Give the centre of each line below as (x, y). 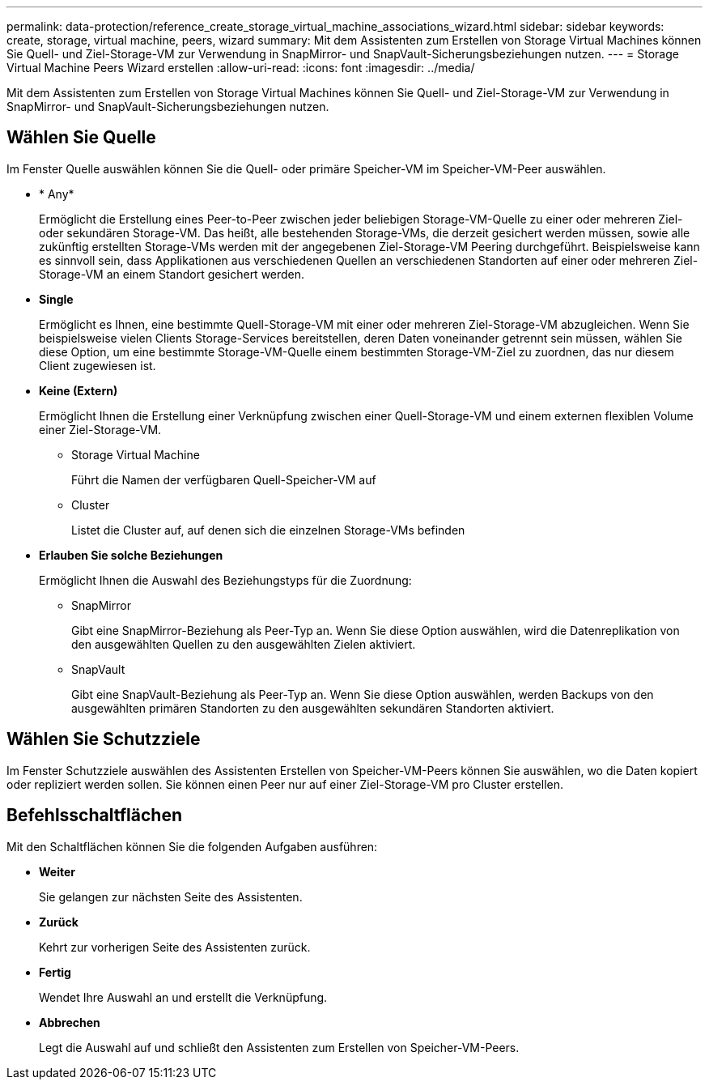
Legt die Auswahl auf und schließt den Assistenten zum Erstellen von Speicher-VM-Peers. (279, 1047)
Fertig (55, 972)
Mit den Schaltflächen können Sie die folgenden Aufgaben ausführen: (192, 846)
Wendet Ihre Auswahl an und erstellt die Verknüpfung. (183, 997)
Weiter (57, 871)
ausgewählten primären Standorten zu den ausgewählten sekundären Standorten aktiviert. (313, 708)
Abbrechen (70, 1022)
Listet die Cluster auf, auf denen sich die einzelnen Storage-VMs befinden (268, 530)
